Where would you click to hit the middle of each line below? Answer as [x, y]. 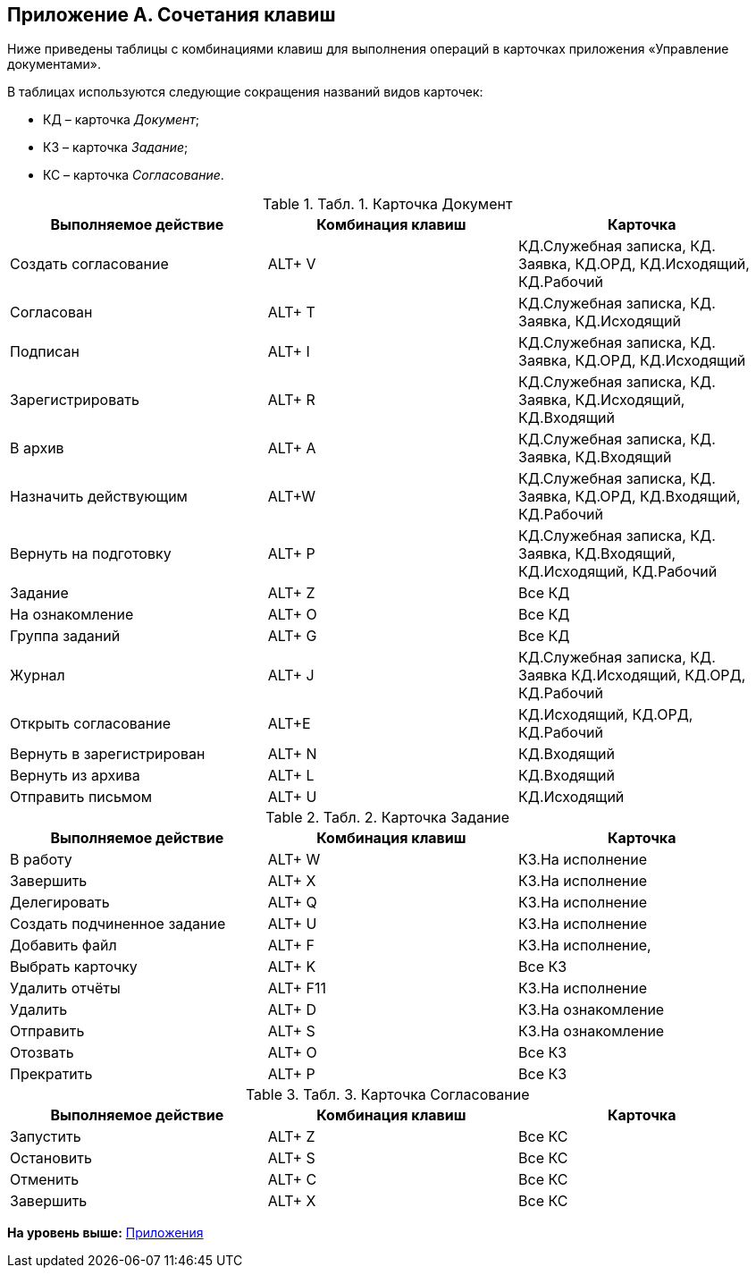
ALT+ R [291, 400]
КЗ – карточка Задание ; [116, 148]
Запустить [46, 1137]
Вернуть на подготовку [91, 554]
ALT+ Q [292, 903]
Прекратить [51, 1074]
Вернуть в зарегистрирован [108, 754]
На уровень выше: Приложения [105, 1233]
